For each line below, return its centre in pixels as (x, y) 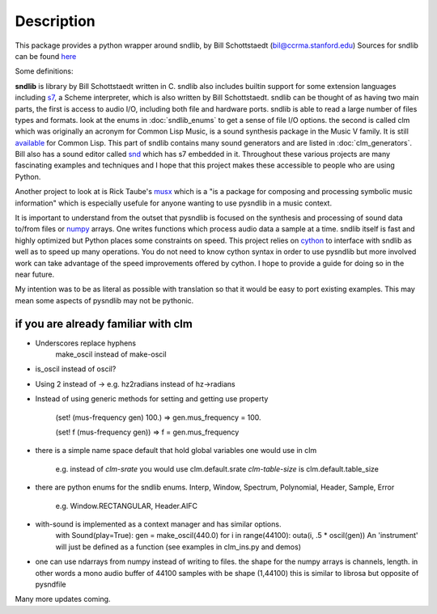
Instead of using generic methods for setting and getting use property (152, 399)
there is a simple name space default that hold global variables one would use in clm (176, 451)
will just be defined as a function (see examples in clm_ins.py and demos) (178, 547)
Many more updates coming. (63, 599)
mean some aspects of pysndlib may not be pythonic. (104, 300)
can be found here (46, 56)
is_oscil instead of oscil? (76, 369)
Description (55, 21)
